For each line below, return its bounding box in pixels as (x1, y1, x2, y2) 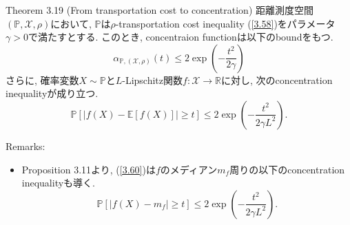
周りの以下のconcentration (229, 162, 345, 176)
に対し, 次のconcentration (221, 72, 333, 87)
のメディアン (160, 162, 218, 176)
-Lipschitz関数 (122, 72, 183, 87)
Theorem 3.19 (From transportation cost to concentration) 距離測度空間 (6, 3, 314, 17)
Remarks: (6, 138, 45, 153)
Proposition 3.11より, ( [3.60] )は (21, 162, 156, 176)
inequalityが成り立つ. (6, 86, 99, 100)
